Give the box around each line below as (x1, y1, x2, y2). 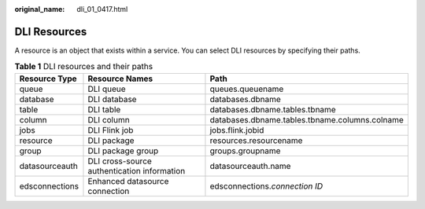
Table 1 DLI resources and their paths (14, 61, 153, 72)
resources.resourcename (209, 134, 303, 145)
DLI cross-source (87, 156, 153, 167)
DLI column (87, 114, 130, 125)
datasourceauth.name (209, 160, 291, 171)
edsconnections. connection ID (209, 181, 323, 192)
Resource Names (87, 73, 153, 84)
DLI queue (87, 83, 126, 94)
